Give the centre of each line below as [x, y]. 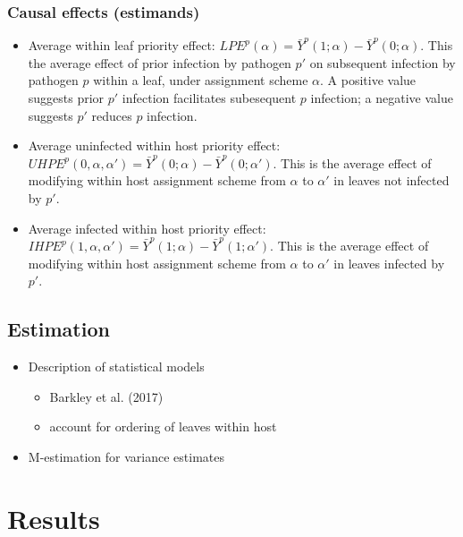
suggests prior [66, 98]
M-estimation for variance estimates [126, 456]
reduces [112, 115]
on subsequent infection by [383, 62]
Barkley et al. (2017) [106, 396]
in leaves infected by [389, 263]
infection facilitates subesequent [209, 98]
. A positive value [368, 80]
